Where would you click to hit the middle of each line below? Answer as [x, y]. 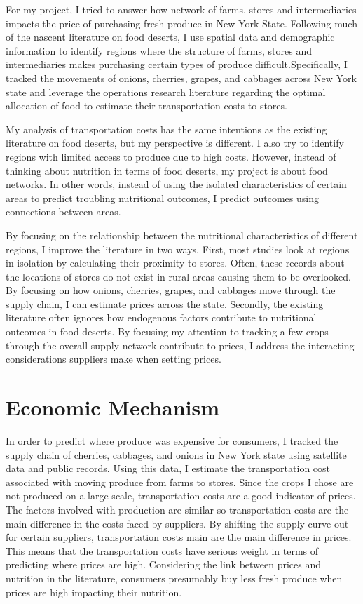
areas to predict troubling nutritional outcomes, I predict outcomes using [162, 197]
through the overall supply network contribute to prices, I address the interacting [180, 345]
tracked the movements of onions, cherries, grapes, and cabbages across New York [181, 78]
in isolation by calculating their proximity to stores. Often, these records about [175, 263]
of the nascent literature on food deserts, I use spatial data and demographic [170, 37]
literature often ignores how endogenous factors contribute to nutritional [161, 317]
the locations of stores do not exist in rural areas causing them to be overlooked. [178, 276]
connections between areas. [63, 212]
